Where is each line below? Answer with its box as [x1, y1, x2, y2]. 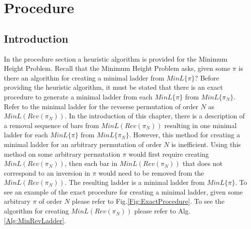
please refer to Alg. [134, 206, 191, 216]
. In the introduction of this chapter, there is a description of [64, 111, 245, 121]
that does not [182, 158, 222, 168]
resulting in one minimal [164, 120, 237, 130]
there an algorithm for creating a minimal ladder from [4, 72, 164, 82]
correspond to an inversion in [4, 167, 90, 178]
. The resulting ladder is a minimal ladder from [64, 177, 205, 187]
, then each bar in [64, 158, 118, 168]
